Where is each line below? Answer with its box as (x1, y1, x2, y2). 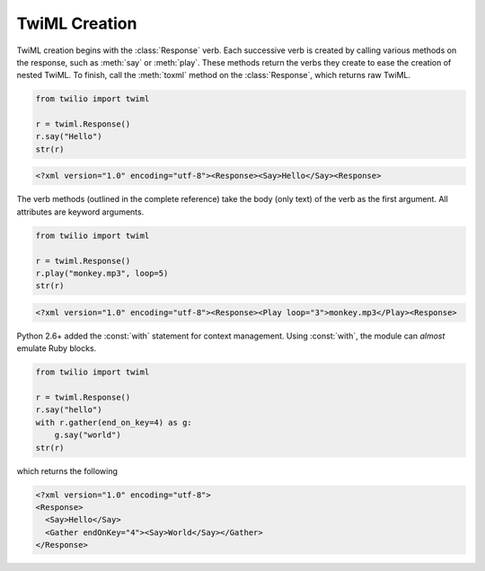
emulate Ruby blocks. (16, 343, 97, 354)
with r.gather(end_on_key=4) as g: (35, 417, 192, 427)
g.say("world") (54, 430, 121, 440)
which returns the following (16, 465, 119, 476)
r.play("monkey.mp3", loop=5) (35, 268, 169, 278)
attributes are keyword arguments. (16, 206, 145, 217)
